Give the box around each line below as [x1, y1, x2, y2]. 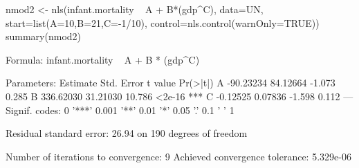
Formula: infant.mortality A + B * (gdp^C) [6, 52, 200, 66]
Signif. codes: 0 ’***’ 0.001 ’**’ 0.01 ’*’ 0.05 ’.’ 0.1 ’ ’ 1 [6, 102, 234, 117]
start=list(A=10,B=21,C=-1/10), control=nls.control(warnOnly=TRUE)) [6, 15, 320, 30]
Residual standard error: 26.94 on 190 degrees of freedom [6, 126, 248, 140]
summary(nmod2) [6, 29, 82, 44]
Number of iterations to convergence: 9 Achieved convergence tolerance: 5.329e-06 [6, 149, 351, 163]
